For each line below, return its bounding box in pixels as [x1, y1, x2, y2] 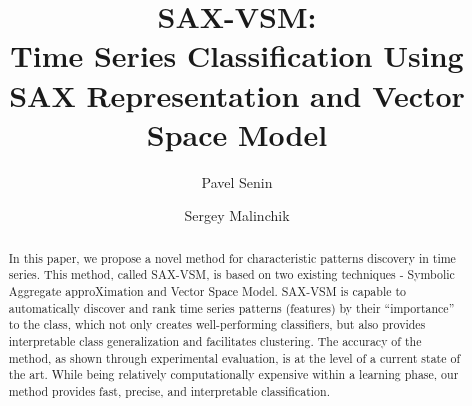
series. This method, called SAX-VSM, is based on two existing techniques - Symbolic [8, 266, 455, 283]
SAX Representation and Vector [9, 74, 465, 115]
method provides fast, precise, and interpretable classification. [8, 382, 330, 399]
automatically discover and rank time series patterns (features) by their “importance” [8, 299, 455, 316]
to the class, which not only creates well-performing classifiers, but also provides [8, 316, 426, 333]
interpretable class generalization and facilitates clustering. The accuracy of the [8, 332, 422, 349]
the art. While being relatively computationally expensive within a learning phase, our [8, 366, 459, 383]
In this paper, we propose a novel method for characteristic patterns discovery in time [8, 249, 456, 266]
